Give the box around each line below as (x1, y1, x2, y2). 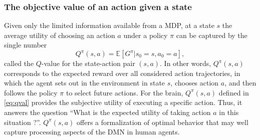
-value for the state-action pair (41, 58, 135, 68)
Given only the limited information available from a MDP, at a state (4, 20, 214, 30)
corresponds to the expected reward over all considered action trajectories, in (4, 67, 240, 78)
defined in (218, 87, 249, 97)
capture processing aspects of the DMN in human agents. (4, 126, 180, 137)
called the (4, 58, 34, 68)
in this (219, 106, 239, 117)
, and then (224, 77, 256, 88)
